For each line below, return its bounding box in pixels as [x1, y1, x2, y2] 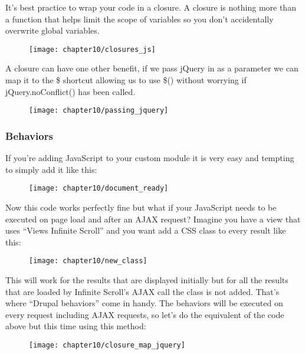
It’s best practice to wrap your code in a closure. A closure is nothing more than [5, 1, 296, 13]
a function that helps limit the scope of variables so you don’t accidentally [5, 12, 274, 25]
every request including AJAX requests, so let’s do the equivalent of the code [5, 308, 284, 320]
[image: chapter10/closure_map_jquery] [29, 340, 185, 349]
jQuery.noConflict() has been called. [5, 85, 136, 97]
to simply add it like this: [5, 163, 97, 175]
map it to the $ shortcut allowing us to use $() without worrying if [5, 74, 247, 86]
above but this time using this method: [5, 320, 146, 332]
